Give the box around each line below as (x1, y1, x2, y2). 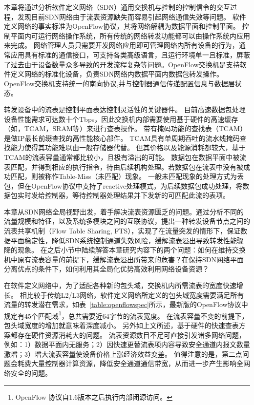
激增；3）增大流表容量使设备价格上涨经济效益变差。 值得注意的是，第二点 (4, 348, 242, 359)
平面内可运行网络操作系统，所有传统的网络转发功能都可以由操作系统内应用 (10, 30, 250, 40)
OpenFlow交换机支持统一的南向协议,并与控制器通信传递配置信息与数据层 (4, 78, 235, 88)
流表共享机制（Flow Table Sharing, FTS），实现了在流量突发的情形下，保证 (4, 226, 241, 236)
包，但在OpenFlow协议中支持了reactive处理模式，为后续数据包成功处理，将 (4, 180, 243, 191)
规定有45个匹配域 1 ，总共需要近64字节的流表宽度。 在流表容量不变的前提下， (4, 309, 249, 321)
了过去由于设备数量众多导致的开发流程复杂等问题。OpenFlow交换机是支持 (4, 59, 240, 69)
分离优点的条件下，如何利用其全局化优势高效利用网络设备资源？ (4, 264, 209, 274)
